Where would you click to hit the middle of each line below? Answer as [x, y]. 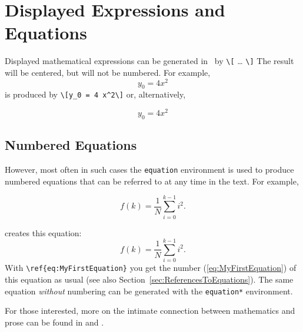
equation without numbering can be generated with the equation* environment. [149, 291]
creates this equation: [43, 232]
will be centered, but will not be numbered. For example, [108, 72]
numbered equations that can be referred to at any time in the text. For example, [152, 181]
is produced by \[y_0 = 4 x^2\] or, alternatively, [95, 94]
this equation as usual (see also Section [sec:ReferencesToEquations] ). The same [149, 279]
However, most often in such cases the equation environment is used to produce [149, 170]
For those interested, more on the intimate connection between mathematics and [150, 311]
